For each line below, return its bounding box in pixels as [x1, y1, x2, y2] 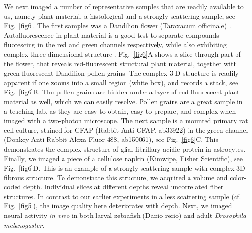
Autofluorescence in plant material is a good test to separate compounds [4, 30, 219, 40]
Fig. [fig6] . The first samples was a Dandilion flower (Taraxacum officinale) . [4, 20, 231, 31]
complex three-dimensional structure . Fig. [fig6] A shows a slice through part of [4, 48, 241, 59]
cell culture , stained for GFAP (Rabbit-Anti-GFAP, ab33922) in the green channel [4, 124, 248, 135]
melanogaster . [4, 219, 45, 230]
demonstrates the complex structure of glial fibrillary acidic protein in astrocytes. [4, 143, 246, 154]
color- [230, 172, 247, 182]
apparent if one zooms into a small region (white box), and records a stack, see [4, 77, 238, 87]
